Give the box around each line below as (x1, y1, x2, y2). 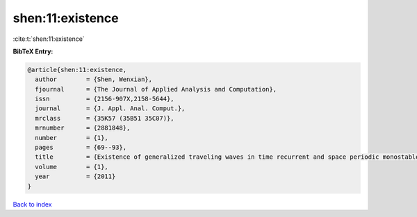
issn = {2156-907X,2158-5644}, (35, 95, 174, 103)
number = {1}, (35, 134, 109, 141)
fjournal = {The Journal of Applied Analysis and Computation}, (35, 85, 277, 93)
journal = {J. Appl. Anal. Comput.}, (35, 105, 186, 112)
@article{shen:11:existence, (27, 66, 127, 73)
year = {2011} (35, 173, 116, 180)
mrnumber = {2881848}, (35, 124, 131, 132)
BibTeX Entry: (13, 47, 54, 55)
